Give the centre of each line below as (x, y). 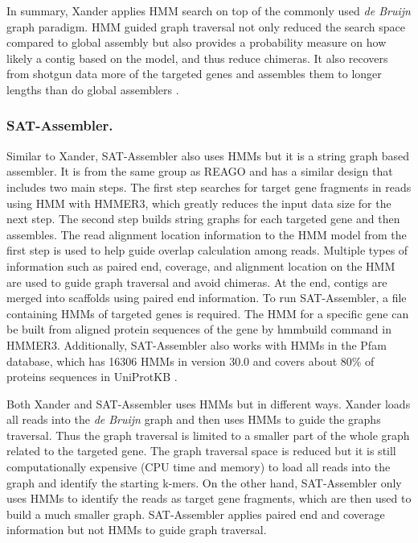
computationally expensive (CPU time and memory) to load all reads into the (199, 467)
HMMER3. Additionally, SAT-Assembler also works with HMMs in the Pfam (197, 344)
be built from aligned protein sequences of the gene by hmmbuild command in (199, 329)
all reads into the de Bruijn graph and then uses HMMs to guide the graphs (194, 419)
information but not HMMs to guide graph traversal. (137, 530)
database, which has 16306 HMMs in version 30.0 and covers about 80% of (191, 361)
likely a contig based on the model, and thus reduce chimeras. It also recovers (197, 58)
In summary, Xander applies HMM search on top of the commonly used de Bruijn (209, 10)
